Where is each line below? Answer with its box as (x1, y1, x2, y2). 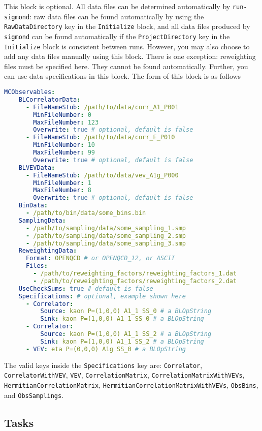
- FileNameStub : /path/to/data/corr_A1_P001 (25, 103, 179, 111)
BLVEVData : (18, 164, 55, 171)
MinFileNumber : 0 (33, 111, 91, 118)
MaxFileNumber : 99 (33, 149, 95, 157)
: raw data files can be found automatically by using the (29, 11, 204, 21)
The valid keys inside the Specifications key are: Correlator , (4, 359, 203, 370)
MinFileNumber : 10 (33, 141, 95, 149)
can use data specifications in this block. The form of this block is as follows (4, 71, 241, 81)
